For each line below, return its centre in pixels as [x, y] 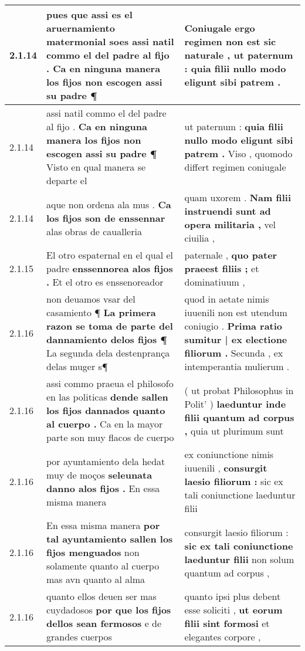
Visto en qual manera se [96, 167]
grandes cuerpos [79, 637]
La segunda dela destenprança [108, 353]
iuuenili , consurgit [226, 468]
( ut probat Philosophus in [239, 390]
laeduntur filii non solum [239, 559]
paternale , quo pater [231, 255]
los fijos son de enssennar [106, 218]
